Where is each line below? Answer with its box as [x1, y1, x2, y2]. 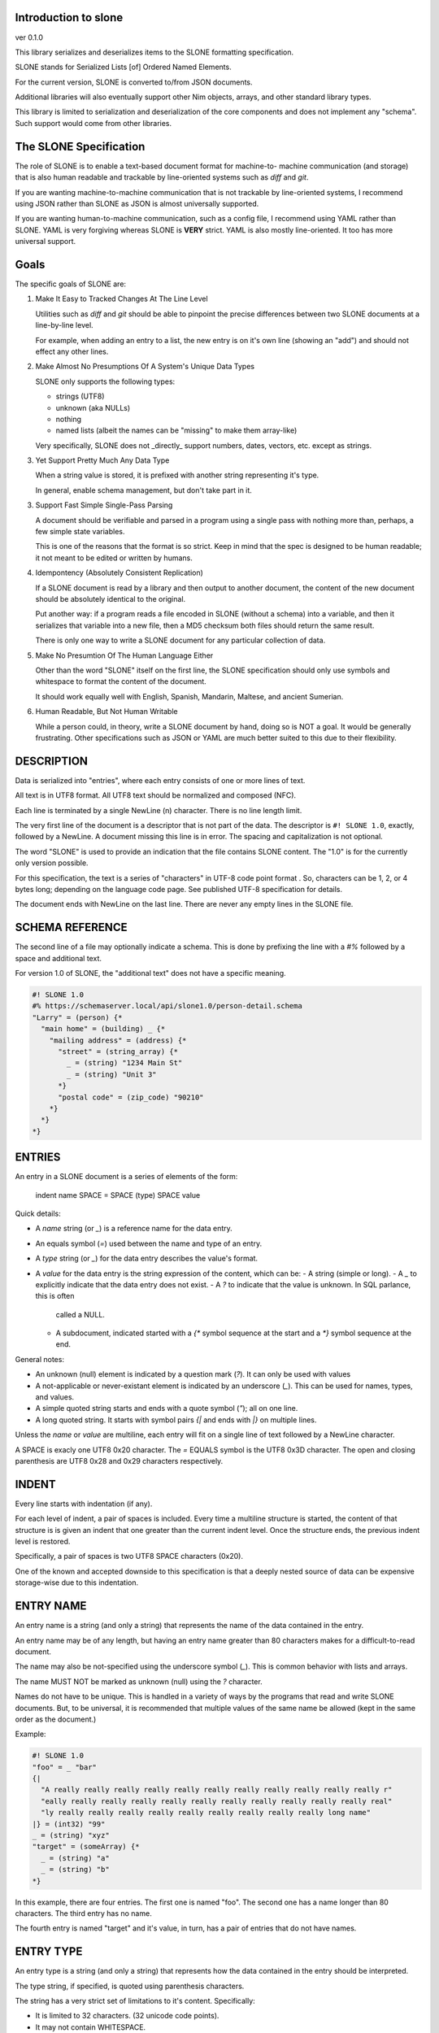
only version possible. [15, 858, 89, 868]
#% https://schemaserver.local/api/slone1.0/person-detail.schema [32, 1001, 302, 1011]
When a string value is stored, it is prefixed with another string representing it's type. [35, 470, 319, 480]
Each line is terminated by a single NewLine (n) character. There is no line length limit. [15, 805, 302, 815]
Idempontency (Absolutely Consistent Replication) [35, 568, 203, 577]
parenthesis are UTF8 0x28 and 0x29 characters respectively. [15, 1456, 224, 1465]
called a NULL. [55, 1309, 106, 1319]
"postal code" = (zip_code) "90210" [58, 1092, 204, 1102]
